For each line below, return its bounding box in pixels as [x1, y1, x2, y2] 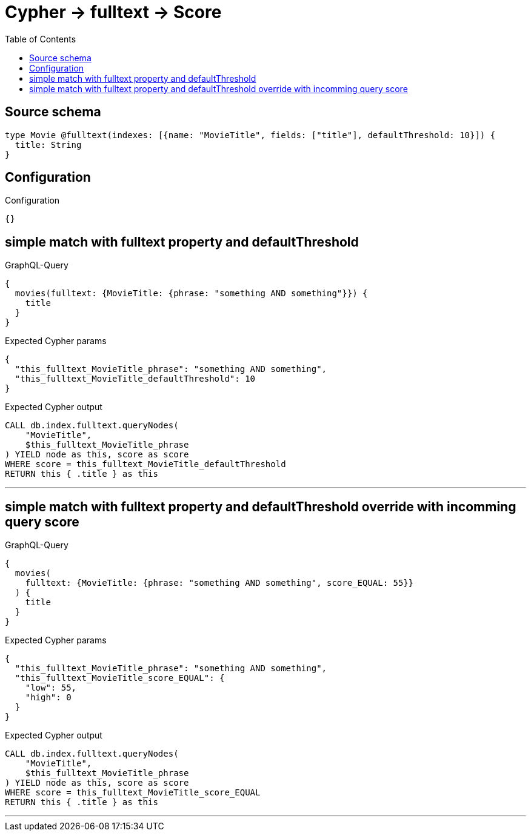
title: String [15, 139, 82, 150]
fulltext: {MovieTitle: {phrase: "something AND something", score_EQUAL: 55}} [25, 578, 414, 588]
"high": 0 [25, 692, 72, 703]
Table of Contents [5, 33, 76, 44]
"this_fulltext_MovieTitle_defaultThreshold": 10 [15, 374, 256, 384]
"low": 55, [25, 683, 77, 693]
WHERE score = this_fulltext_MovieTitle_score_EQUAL [5, 788, 261, 798]
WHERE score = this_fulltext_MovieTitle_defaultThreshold [5, 459, 286, 469]
